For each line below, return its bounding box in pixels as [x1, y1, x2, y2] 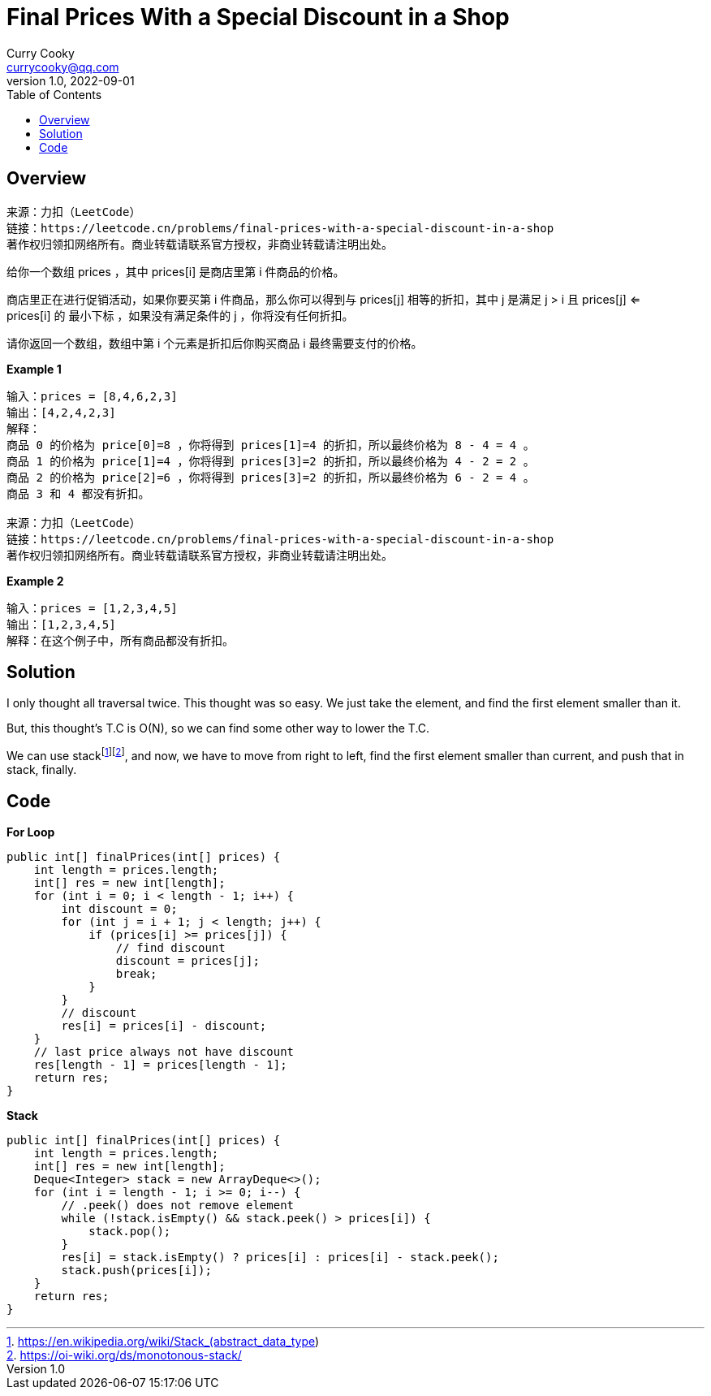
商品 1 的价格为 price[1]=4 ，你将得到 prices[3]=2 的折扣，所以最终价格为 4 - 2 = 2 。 [6, 454, 535, 468]
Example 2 [6, 573, 64, 588]
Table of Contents [6, 87, 102, 102]
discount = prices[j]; [115, 953, 260, 967]
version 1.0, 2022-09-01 [6, 73, 135, 88]
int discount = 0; [61, 901, 178, 915]
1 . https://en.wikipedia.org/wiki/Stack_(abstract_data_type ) [6, 1333, 320, 1348]
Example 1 [6, 361, 62, 376]
